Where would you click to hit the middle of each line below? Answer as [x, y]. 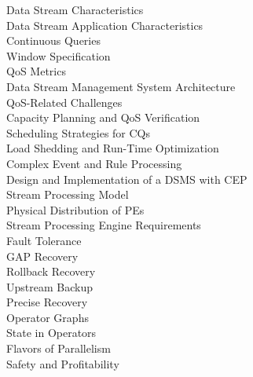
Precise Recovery [47, 302]
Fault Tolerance [44, 240]
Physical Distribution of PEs [75, 209]
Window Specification [59, 55]
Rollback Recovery [51, 271]
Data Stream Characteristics [75, 9]
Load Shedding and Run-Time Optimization [113, 148]
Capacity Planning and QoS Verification [103, 117]
